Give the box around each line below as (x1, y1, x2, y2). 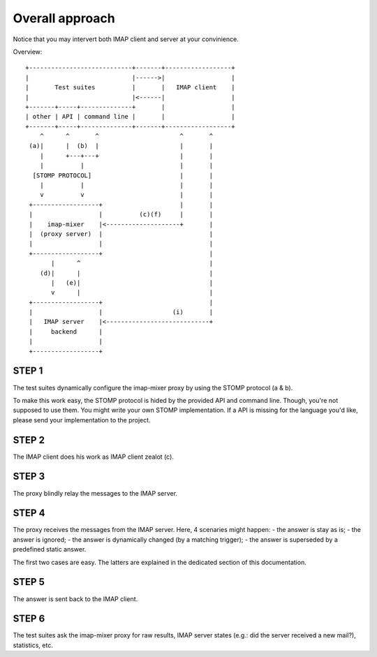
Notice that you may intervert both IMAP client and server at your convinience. (13, 35, 239, 43)
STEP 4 (13, 507, 45, 519)
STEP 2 (13, 434, 45, 446)
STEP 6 (13, 613, 45, 625)
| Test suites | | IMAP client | (25, 84, 235, 91)
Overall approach (13, 10, 115, 26)
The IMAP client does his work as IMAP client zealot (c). (13, 452, 175, 461)
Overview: (13, 47, 43, 56)
